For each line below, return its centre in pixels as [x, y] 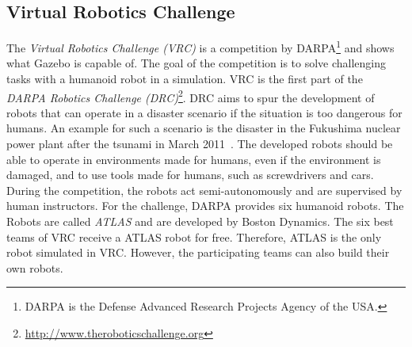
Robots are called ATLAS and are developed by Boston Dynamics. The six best [200, 221]
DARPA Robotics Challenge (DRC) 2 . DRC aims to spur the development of [191, 96]
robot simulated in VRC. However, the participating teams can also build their [198, 252]
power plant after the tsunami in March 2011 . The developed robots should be [200, 144]
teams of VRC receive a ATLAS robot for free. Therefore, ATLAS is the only [194, 236]
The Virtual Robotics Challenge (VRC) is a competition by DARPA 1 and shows [200, 46]
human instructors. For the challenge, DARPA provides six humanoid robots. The [205, 206]
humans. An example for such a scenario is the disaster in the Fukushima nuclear [204, 128]
